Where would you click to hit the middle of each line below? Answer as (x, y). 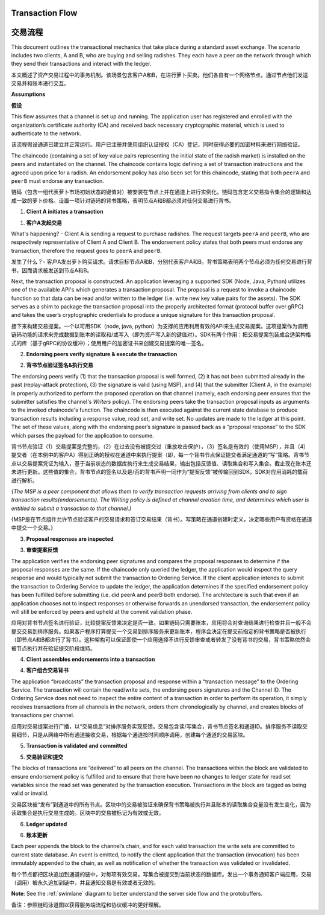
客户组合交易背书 (47, 671)
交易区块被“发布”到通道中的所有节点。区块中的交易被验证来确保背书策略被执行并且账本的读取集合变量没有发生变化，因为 (161, 804)
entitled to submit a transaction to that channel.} (71, 508)
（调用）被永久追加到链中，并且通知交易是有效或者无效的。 (85, 882)
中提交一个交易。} (32, 528)
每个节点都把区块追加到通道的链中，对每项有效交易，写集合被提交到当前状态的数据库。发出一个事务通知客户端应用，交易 (161, 874)
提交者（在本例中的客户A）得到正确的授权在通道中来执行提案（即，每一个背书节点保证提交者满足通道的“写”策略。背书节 (160, 455)
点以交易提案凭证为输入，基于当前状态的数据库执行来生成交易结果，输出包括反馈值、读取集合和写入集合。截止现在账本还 (161, 463)
